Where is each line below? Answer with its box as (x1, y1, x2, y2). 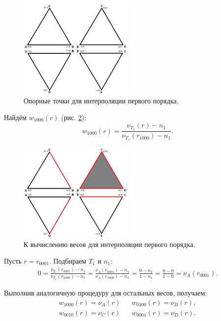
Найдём (4, 112, 27, 122)
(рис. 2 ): (61, 112, 86, 122)
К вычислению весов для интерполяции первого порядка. (24, 239, 195, 249)
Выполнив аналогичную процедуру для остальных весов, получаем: (4, 288, 207, 298)
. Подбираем (49, 255, 86, 266)
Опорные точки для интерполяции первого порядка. (24, 96, 179, 106)
